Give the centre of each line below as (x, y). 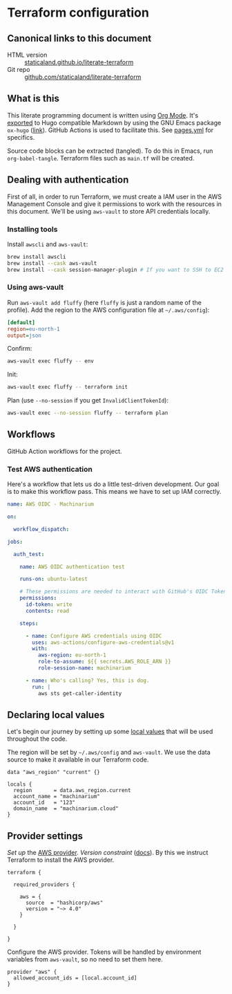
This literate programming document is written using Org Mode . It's (103, 115)
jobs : (15, 542)
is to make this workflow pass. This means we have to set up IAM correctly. (114, 492)
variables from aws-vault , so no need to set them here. (85, 959)
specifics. (21, 137)
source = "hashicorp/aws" (64, 903)
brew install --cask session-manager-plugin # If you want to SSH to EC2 (116, 270)
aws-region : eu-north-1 (72, 655)
